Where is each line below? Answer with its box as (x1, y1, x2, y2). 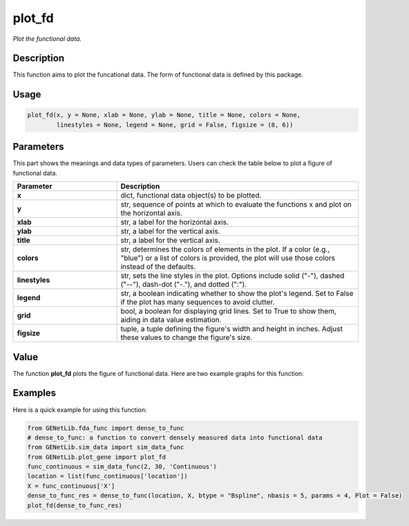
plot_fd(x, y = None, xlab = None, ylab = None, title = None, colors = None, (27, 111, 301, 119)
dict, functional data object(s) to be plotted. (120, 191, 262, 200)
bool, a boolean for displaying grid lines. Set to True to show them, (120, 306, 337, 316)
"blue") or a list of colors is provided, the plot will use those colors (120, 253, 335, 263)
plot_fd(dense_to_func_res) (27, 501, 122, 509)
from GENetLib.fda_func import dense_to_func (27, 424, 184, 432)
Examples (12, 387, 57, 399)
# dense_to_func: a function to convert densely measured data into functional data (27, 433, 323, 442)
